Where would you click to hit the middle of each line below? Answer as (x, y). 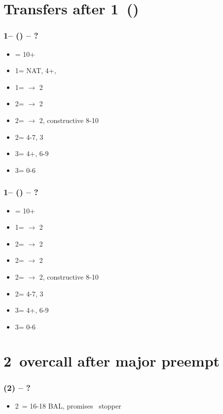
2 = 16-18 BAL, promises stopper (68, 405)
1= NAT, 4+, (36, 70)
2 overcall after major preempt (112, 360)
